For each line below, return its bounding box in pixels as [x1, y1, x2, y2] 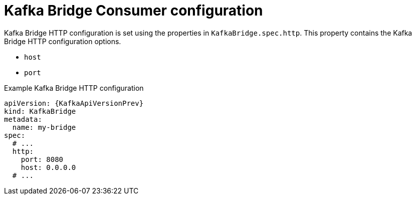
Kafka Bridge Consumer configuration [4, 2, 263, 19]
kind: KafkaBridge [4, 107, 76, 115]
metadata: [4, 115, 42, 123]
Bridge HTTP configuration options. [4, 37, 121, 46]
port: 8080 [21, 155, 64, 163]
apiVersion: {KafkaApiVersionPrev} [4, 99, 144, 107]
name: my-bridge [12, 123, 76, 131]
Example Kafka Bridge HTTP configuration [4, 83, 144, 92]
